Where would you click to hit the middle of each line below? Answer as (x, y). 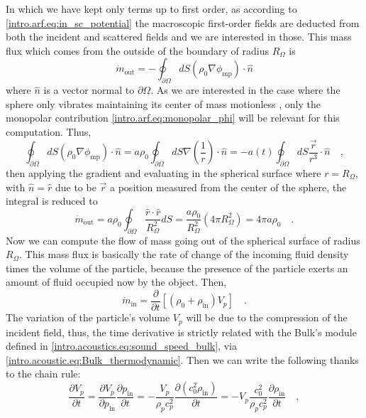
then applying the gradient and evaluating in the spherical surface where (163, 173)
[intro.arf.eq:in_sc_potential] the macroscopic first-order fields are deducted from (183, 22)
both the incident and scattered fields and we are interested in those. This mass (179, 37)
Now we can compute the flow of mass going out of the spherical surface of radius (183, 240)
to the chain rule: (43, 374)
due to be (76, 187)
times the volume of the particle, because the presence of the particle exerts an (177, 268)
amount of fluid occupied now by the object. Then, (116, 282)
